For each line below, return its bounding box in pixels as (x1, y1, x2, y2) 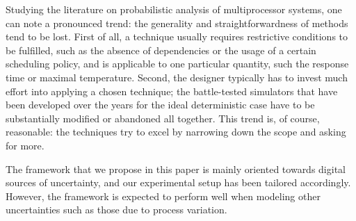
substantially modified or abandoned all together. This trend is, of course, (6, 110, 320, 125)
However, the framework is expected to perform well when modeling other (6, 188, 321, 203)
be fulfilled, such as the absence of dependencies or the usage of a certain (6, 42, 316, 57)
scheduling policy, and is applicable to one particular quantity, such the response (6, 56, 349, 71)
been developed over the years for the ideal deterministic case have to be (6, 97, 315, 112)
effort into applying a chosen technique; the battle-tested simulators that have (6, 83, 338, 98)
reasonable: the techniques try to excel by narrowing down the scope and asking (6, 124, 346, 139)
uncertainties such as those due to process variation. (6, 202, 227, 217)
